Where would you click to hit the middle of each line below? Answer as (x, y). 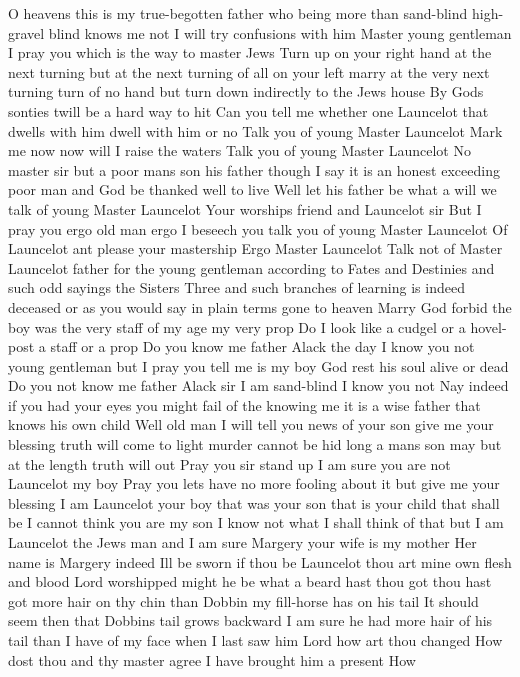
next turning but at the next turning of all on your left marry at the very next (249, 71)
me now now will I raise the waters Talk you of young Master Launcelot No (239, 150)
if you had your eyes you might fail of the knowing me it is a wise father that (244, 404)
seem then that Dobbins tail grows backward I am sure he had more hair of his (250, 620)
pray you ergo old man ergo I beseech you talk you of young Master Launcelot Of (258, 228)
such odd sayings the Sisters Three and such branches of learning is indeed (236, 287)
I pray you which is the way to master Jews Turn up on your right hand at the (250, 52)
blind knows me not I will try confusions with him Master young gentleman (280, 32)
